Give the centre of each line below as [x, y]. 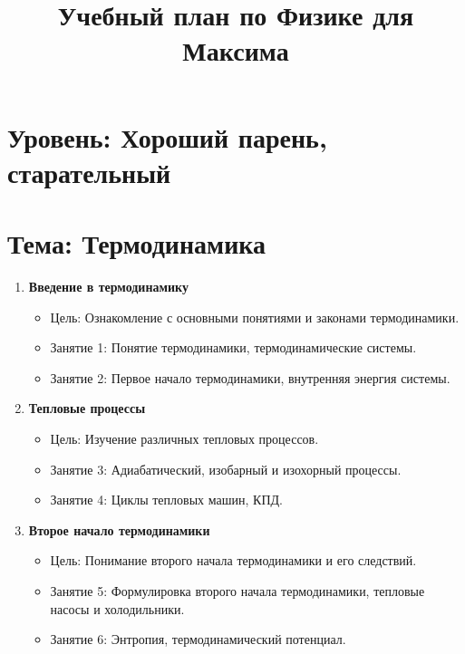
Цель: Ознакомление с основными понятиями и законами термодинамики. [255, 317]
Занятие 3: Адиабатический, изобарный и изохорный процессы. [226, 469]
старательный [89, 172]
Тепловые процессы [87, 408]
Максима [236, 50]
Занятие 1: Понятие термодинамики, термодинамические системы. [233, 347]
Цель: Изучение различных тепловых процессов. [184, 439]
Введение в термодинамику [108, 287]
